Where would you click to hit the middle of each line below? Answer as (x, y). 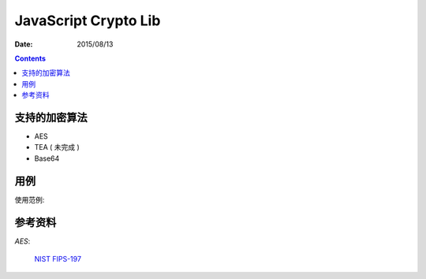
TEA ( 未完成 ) (57, 147)
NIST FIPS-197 (58, 259)
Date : (24, 44)
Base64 (47, 158)
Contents (30, 58)
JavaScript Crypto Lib (88, 20)
